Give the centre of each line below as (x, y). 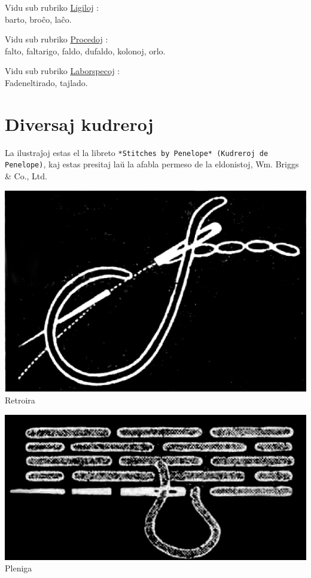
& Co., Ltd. (26, 176)
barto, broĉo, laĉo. (38, 19)
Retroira (20, 400)
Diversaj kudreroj (79, 123)
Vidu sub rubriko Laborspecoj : (62, 71)
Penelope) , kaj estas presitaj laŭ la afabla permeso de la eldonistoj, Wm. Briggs (152, 164)
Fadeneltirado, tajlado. (46, 82)
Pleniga (19, 568)
